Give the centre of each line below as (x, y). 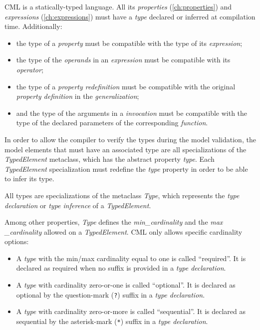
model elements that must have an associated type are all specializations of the (126, 149)
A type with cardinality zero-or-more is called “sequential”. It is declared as (131, 311)
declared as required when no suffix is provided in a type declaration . (121, 268)
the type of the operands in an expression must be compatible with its (123, 60)
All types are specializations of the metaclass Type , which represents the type (122, 195)
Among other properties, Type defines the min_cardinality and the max (114, 222)
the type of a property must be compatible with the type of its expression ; (129, 43)
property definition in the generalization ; (78, 96)
